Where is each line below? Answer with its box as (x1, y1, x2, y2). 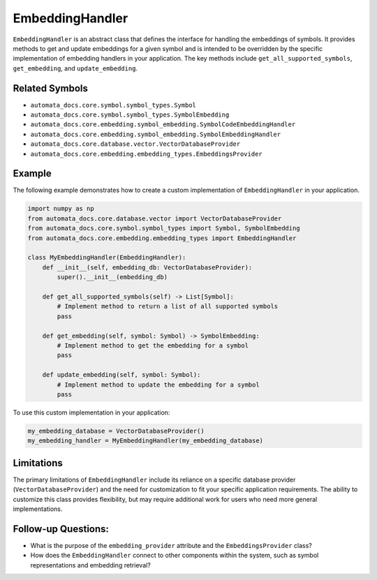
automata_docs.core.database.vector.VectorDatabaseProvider (30, 140, 241, 148)
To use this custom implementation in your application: (13, 408, 170, 417)
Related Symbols (13, 82, 89, 94)
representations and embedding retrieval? (30, 560, 151, 569)
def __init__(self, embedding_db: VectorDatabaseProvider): (42, 263, 253, 272)
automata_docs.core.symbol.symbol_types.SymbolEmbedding (30, 111, 230, 119)
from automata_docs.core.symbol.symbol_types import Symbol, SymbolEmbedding (27, 224, 300, 232)
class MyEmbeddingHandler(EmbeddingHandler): (27, 253, 186, 262)
